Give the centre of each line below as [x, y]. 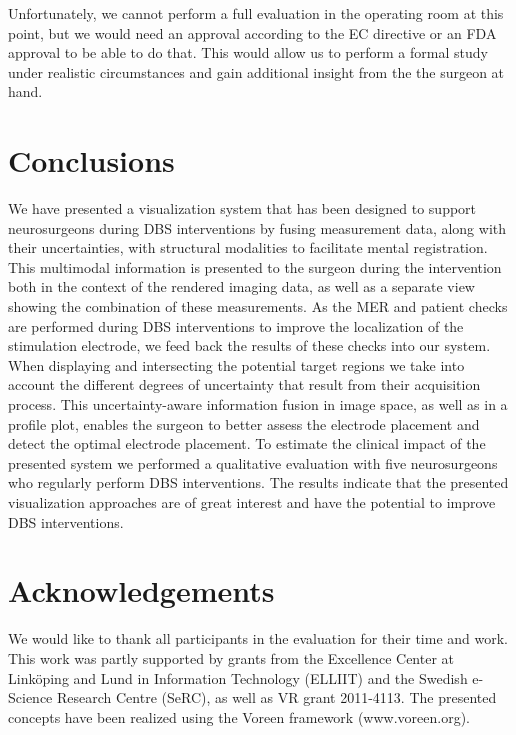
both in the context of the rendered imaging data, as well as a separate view [241, 286]
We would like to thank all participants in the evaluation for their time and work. [258, 638]
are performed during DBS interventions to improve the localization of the [236, 325]
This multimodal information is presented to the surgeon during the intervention [255, 266]
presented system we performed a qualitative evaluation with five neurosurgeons [253, 462]
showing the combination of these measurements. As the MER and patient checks [258, 306]
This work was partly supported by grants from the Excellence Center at [231, 657]
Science [30, 697]
